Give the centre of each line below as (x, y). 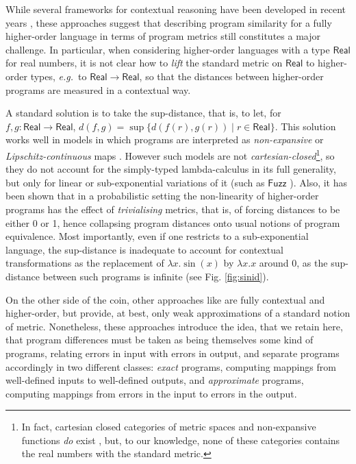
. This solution (305, 126)
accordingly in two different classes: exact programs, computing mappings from (171, 366)
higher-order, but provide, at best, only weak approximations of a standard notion (178, 313)
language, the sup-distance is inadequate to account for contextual (144, 249)
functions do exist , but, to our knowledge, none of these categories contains (181, 440)
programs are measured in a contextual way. (98, 89)
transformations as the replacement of (85, 263)
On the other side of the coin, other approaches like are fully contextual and (165, 299)
